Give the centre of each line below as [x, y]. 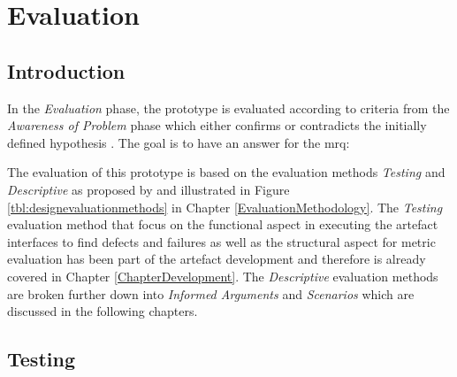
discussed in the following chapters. [103, 311]
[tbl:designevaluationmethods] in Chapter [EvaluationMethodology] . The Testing [225, 207]
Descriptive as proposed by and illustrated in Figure [149, 189]
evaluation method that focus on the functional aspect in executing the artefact [223, 224]
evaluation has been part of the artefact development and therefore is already [217, 259]
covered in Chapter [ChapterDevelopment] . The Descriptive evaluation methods [223, 276]
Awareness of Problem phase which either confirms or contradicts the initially [217, 125]
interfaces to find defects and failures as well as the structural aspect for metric [221, 241]
